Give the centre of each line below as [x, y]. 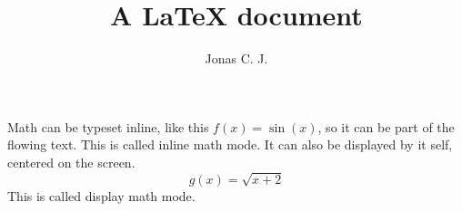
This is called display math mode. [101, 195]
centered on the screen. [71, 162]
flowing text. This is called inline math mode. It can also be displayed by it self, [230, 144]
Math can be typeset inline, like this [108, 126]
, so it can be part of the [386, 126]
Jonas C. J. [236, 58]
